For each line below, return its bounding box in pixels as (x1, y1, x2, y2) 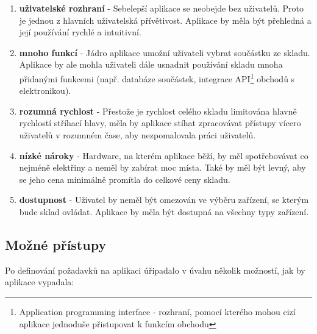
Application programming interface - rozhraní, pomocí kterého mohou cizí (19, 305, 296, 318)
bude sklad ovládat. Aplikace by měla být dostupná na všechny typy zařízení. (19, 205, 309, 218)
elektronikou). (19, 84, 71, 97)
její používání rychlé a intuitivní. (19, 26, 141, 38)
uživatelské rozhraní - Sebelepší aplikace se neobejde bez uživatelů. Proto (19, 2, 304, 14)
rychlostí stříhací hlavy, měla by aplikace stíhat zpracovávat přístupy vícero (19, 116, 301, 129)
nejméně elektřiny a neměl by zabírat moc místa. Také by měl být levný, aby (19, 161, 306, 174)
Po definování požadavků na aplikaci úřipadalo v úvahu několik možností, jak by (5, 263, 305, 276)
